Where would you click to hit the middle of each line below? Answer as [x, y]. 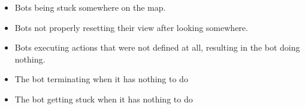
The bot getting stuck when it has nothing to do [104, 99]
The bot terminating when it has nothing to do [101, 79]
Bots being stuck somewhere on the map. [90, 7]
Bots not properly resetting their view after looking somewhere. [131, 27]
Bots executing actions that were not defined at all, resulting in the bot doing [157, 47]
